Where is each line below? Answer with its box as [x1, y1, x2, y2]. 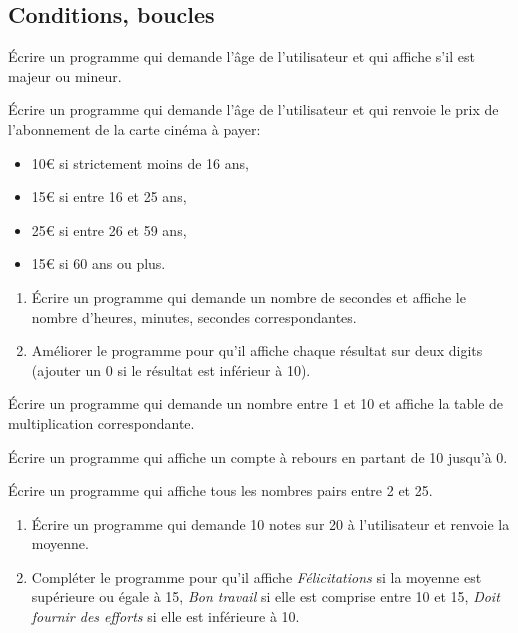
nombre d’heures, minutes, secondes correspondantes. [31, 306, 357, 327]
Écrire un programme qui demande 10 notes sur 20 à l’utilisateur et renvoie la [31, 513, 510, 534]
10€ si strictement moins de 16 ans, [31, 152, 249, 173]
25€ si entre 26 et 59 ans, [31, 219, 187, 240]
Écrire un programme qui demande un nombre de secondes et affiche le [31, 286, 466, 307]
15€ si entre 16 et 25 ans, [31, 186, 187, 207]
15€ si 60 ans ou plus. [31, 253, 166, 274]
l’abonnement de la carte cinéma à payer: [8, 118, 261, 139]
